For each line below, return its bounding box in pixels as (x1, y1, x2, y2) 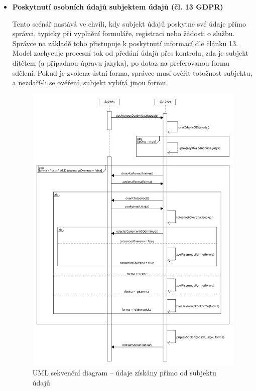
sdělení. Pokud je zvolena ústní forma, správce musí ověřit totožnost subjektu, (12, 67, 252, 78)
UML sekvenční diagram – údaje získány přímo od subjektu (32, 367, 216, 377)
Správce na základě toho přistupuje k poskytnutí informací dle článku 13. (12, 38, 238, 48)
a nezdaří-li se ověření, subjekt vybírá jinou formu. (12, 77, 168, 88)
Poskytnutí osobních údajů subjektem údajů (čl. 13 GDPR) (12, 2, 223, 12)
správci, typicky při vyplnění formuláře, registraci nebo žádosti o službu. (12, 28, 235, 39)
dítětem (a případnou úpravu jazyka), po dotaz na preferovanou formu (12, 57, 230, 68)
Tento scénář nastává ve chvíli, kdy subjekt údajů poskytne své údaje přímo (12, 18, 246, 29)
